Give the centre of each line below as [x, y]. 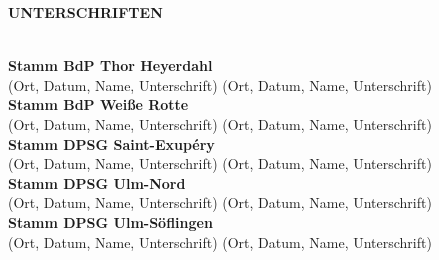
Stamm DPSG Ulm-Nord [97, 182]
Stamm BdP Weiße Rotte [98, 104]
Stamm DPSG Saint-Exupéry [111, 143]
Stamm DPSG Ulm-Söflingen [110, 221]
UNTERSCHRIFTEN [85, 12]
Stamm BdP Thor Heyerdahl [110, 65]
